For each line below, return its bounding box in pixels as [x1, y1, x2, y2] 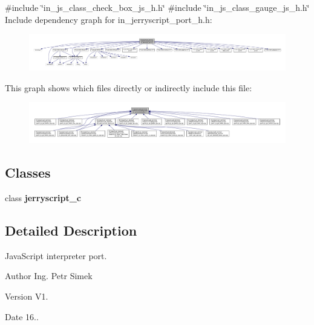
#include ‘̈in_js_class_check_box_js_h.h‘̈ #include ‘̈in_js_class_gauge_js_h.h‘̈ [5, 1, 310, 13]
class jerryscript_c [5, 191, 82, 204]
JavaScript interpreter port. [5, 249, 107, 262]
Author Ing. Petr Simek [5, 269, 93, 282]
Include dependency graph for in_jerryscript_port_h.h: [5, 13, 212, 25]
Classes [5, 163, 51, 182]
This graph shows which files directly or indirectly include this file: [5, 81, 252, 94]
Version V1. [5, 289, 48, 302]
